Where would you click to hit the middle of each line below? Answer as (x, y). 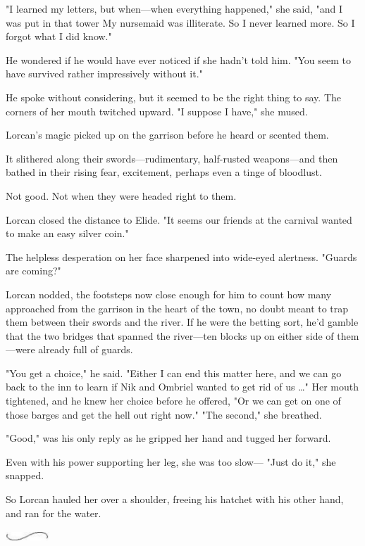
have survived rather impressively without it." (104, 74)
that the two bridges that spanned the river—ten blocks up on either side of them (182, 335)
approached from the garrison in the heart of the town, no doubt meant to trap (177, 308)
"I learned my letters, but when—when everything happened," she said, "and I (174, 8)
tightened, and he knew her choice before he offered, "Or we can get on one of (173, 401)
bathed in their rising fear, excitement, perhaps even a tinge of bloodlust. (164, 172)
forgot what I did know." (59, 36)
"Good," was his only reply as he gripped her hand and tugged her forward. (168, 438)
